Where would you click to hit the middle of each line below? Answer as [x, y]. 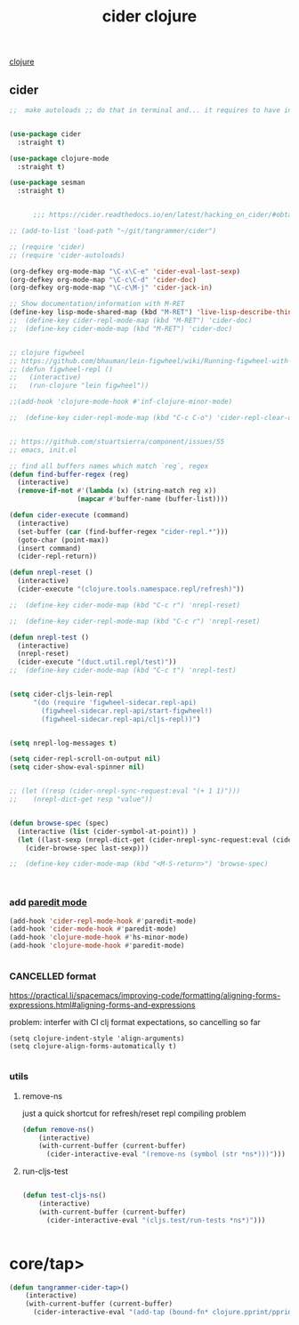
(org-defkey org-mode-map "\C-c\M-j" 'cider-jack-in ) [111, 288]
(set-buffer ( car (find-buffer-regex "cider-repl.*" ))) [123, 531]
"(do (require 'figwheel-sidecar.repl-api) [115, 702]
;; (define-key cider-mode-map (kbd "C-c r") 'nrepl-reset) [125, 605]
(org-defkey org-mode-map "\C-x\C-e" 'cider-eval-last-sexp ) [125, 271]
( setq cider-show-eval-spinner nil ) [77, 767]
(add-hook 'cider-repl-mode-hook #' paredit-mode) [103, 921]
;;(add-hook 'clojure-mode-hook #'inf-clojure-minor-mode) [121, 402]
